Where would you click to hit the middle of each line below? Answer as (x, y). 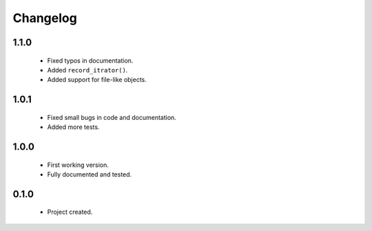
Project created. (70, 212)
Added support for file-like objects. (97, 80)
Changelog (45, 18)
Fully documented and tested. (90, 174)
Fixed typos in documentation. (90, 60)
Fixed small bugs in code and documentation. (112, 117)
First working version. (78, 165)
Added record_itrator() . (87, 70)
